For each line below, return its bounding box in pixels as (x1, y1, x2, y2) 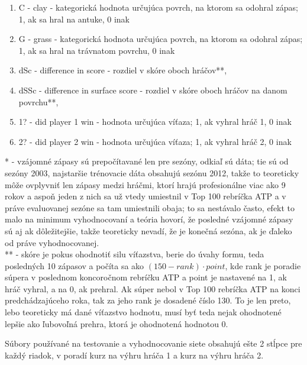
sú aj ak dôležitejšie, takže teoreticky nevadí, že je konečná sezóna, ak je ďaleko (5, 224, 292, 237)
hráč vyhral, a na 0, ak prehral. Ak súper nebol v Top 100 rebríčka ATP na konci (5, 282, 300, 295)
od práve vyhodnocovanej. (5, 236, 99, 248)
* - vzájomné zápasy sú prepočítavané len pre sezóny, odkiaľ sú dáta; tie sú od (5, 155, 289, 167)
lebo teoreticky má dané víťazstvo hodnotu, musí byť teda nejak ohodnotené (5, 306, 282, 318)
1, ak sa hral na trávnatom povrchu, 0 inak (18, 44, 175, 56)
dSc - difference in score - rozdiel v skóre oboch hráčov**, (18, 64, 227, 76)
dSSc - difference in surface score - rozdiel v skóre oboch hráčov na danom (18, 83, 287, 96)
